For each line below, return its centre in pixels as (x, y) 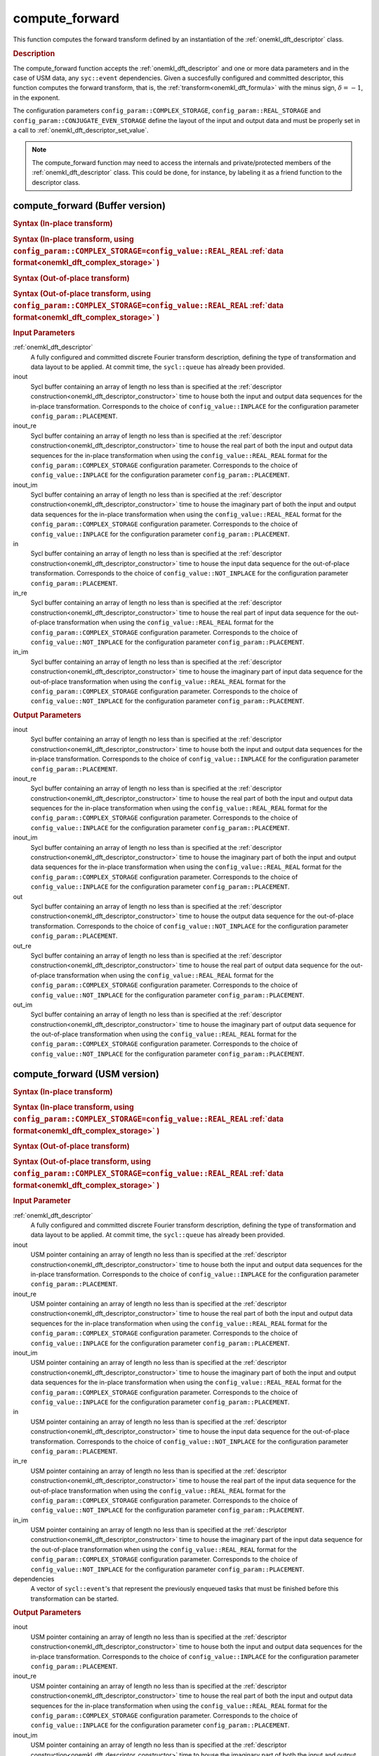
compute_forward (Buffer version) (89, 206)
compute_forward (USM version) (86, 1074)
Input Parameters (44, 332)
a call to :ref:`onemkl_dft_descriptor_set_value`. (81, 130)
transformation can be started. (75, 1599)
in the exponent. (36, 98)
